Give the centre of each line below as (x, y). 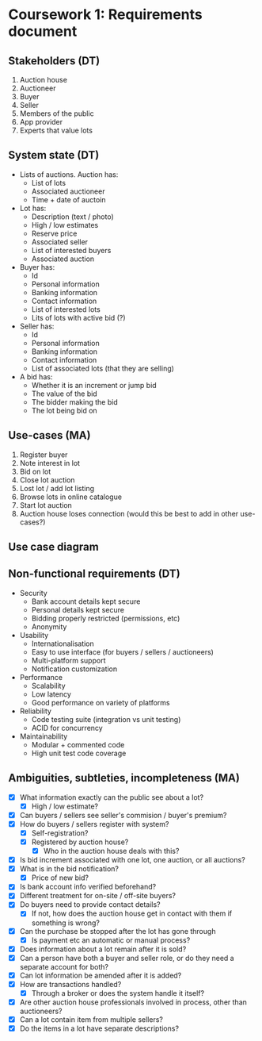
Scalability (48, 686)
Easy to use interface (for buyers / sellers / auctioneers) (122, 651)
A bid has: (36, 376)
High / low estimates (65, 225)
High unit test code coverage (79, 753)
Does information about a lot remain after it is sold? (103, 949)
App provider (41, 122)
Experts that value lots (56, 130)
